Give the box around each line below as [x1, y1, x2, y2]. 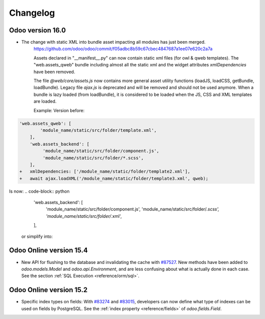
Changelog [9, 7, 55, 18]
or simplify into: [21, 233, 53, 239]
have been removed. [33, 69, 76, 75]
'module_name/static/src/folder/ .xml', [46, 213, 122, 219]
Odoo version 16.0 [9, 26, 66, 34]
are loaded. [33, 98, 57, 104]
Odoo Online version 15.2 [9, 286, 88, 294]
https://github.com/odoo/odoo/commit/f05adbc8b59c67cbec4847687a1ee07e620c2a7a [33, 46, 213, 52]
